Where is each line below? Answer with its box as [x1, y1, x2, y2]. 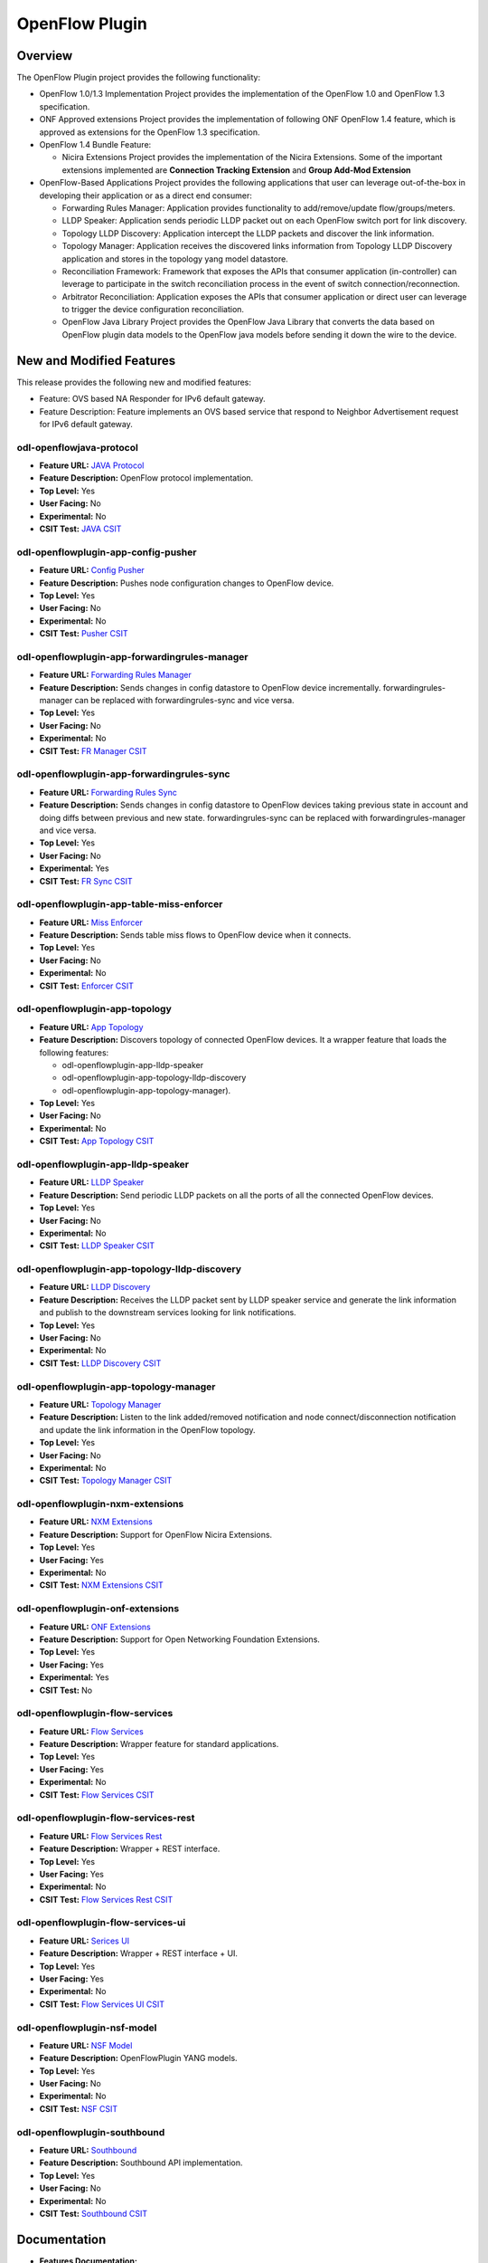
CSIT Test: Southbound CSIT [39, 2208, 148, 2219]
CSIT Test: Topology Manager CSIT [39, 1475, 173, 1486]
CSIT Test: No [39, 1685, 93, 1695]
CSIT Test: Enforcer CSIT [39, 980, 135, 991]
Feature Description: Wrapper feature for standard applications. [39, 1739, 279, 1750]
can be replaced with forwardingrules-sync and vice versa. [74, 695, 295, 706]
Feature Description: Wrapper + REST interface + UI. [39, 1948, 239, 1959]
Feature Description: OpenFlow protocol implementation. [39, 473, 254, 483]
